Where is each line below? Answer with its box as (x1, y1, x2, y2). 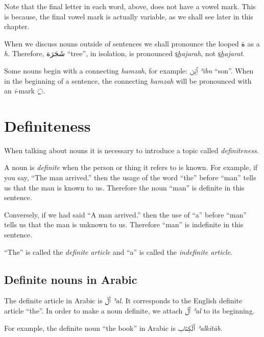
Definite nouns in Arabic (4, 271, 137, 287)
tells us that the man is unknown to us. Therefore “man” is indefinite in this (4, 219, 244, 230)
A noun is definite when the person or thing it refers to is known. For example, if (4, 162, 258, 173)
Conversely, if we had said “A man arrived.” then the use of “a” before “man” (4, 209, 247, 220)
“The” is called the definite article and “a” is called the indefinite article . (4, 246, 232, 257)
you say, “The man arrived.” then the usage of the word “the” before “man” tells (4, 172, 256, 183)
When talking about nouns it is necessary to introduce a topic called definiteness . (4, 145, 259, 155)
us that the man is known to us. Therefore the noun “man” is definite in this (4, 182, 245, 192)
